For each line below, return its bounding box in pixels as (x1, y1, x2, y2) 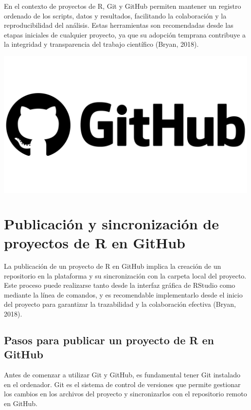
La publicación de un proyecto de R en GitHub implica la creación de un (4, 261, 221, 271)
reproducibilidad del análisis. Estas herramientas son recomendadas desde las (4, 20, 233, 30)
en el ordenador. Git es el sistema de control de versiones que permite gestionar (4, 379, 241, 389)
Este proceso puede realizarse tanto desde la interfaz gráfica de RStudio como (4, 280, 235, 290)
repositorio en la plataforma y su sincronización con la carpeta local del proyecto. (4, 270, 247, 280)
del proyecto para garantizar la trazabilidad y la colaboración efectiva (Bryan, (4, 299, 236, 309)
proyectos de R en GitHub (4, 233, 185, 253)
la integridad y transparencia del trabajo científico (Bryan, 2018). (4, 39, 199, 49)
